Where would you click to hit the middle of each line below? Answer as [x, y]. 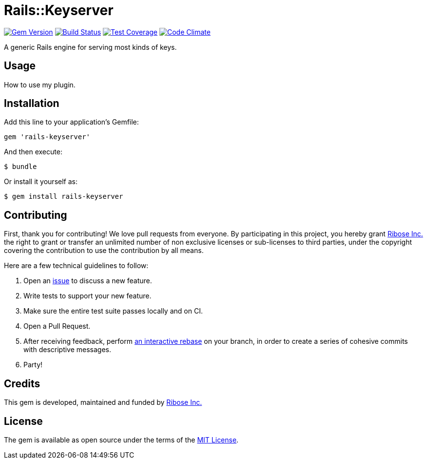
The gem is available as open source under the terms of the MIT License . [121, 440]
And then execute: [33, 152]
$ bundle [20, 167]
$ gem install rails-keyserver [64, 197]
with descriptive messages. [68, 350]
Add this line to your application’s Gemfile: [71, 122]
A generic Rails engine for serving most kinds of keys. [90, 47]
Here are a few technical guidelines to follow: [76, 266]
